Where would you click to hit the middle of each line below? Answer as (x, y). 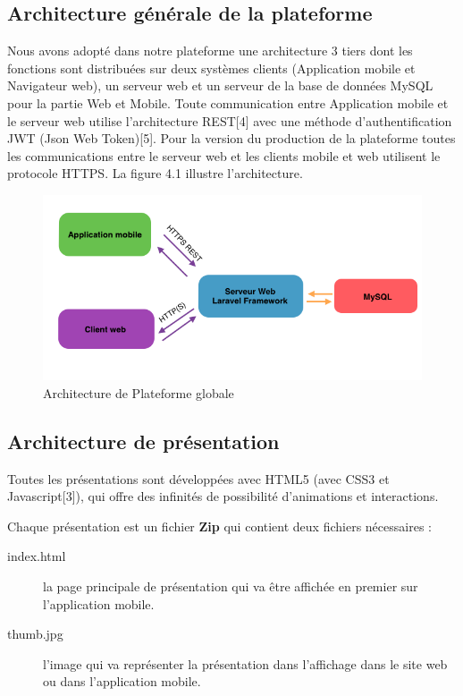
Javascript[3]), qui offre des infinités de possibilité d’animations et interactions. (223, 496)
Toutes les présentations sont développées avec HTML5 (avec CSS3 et (198, 478)
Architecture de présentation (143, 441)
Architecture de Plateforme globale (139, 392)
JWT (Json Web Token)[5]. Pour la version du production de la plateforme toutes (231, 138)
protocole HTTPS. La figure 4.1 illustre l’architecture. (155, 173)
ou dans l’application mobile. (122, 681)
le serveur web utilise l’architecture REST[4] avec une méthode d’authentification (230, 120)
